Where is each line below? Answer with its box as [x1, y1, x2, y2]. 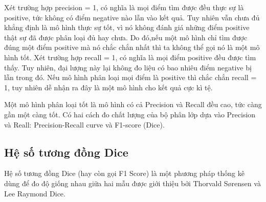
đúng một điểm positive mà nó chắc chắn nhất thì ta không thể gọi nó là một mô [4, 42, 260, 53]
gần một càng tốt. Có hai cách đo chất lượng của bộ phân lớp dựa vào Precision [4, 109, 256, 119]
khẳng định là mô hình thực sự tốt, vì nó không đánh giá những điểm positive [4, 22, 250, 33]
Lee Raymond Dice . [4, 188, 65, 198]
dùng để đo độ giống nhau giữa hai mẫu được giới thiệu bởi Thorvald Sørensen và [4, 178, 261, 188]
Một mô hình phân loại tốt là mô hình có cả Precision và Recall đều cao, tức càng [4, 99, 262, 110]
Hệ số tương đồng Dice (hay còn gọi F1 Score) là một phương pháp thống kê [4, 168, 245, 179]
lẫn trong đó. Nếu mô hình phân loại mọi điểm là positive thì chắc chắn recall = [4, 72, 257, 83]
